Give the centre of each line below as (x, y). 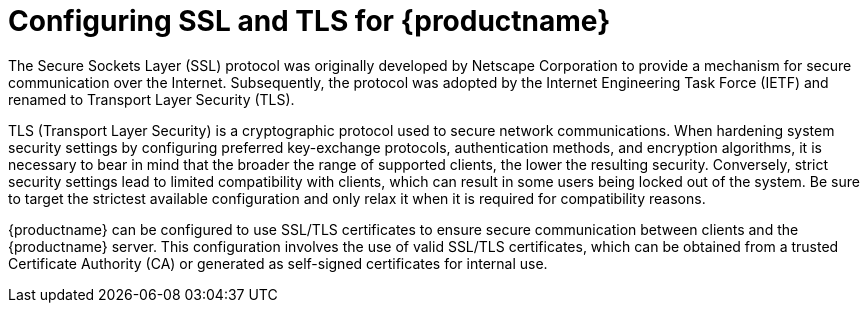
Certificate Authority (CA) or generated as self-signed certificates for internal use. (278, 263)
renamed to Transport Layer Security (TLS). (151, 99)
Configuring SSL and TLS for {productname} (309, 21)
